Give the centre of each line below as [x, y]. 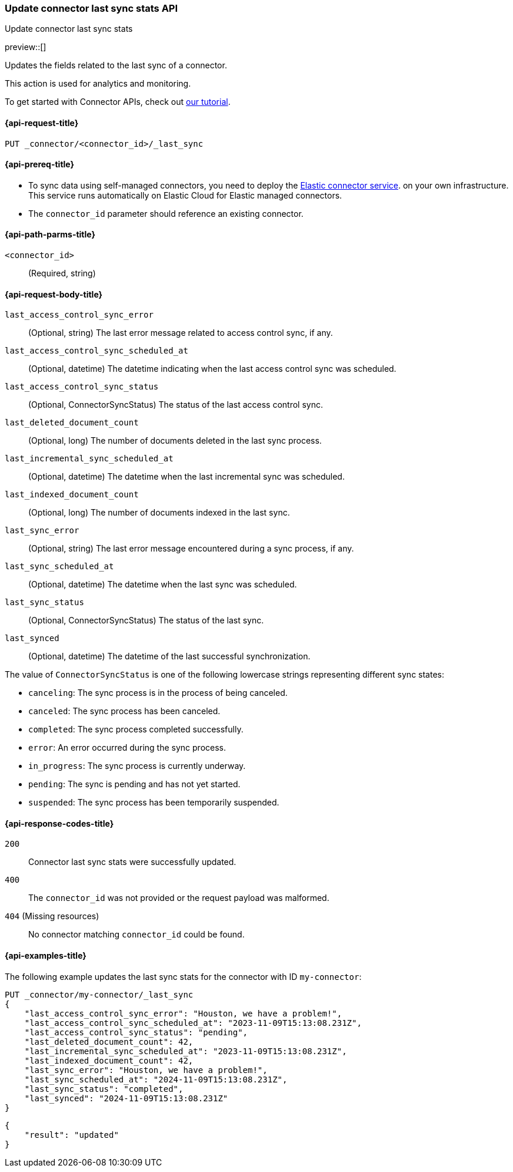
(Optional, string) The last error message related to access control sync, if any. [181, 333]
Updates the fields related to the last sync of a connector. [116, 65]
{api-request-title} [42, 123]
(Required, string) [62, 273]
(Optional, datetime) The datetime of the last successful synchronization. [169, 656]
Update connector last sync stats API [91, 8]
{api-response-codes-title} [59, 823]
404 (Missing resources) [52, 916]
